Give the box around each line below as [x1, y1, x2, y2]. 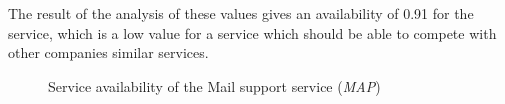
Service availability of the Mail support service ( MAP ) [48, 75, 381, 96]
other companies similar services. [8, 42, 209, 63]
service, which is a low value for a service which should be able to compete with [8, 22, 497, 43]
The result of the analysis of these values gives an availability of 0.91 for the [8, 3, 474, 23]
